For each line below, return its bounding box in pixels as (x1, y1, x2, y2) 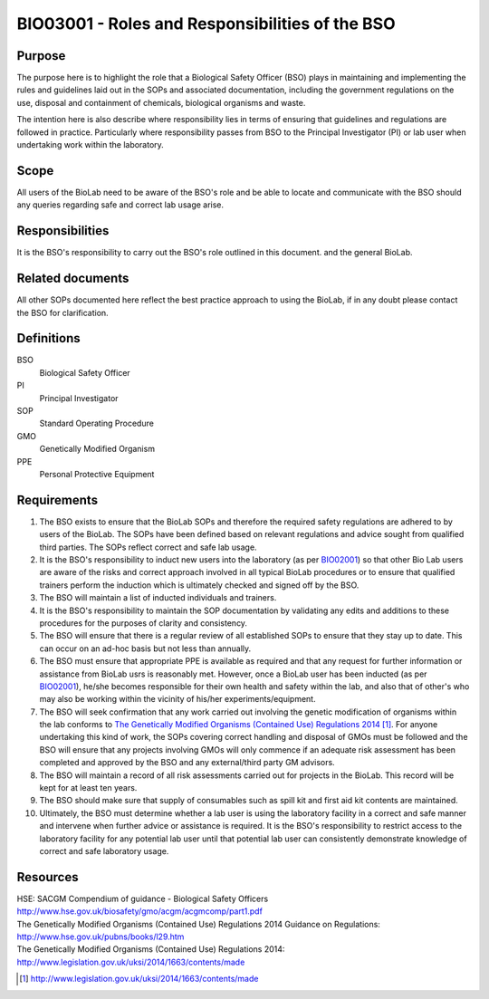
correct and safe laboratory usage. (39, 846, 169, 856)
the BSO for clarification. (16, 307, 109, 318)
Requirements (16, 492, 99, 507)
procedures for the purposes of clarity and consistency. (39, 617, 248, 629)
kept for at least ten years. (39, 783, 138, 793)
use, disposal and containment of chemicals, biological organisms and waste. (16, 97, 306, 108)
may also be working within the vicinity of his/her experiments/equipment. (39, 694, 316, 705)
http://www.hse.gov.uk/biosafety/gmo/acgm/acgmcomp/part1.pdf (16, 906, 263, 917)
